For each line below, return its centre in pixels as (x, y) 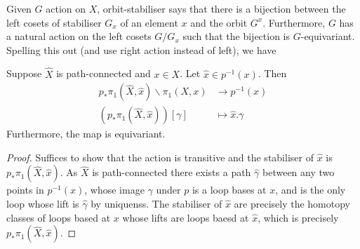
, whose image (114, 190)
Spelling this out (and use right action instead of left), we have (141, 49)
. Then (272, 73)
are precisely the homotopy (292, 204)
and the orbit (219, 22)
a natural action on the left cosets (79, 36)
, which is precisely (298, 217)
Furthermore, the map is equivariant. (86, 134)
